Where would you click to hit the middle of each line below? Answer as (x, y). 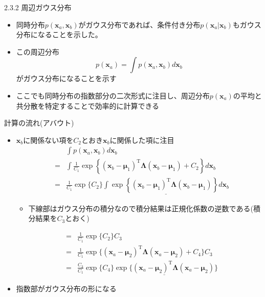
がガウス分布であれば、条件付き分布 (139, 24)
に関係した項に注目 (142, 140)
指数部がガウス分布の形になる (66, 289)
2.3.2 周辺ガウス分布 (38, 7)
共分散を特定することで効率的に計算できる (88, 105)
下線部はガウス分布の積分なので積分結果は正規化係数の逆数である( (141, 208)
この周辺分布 (38, 51)
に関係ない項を (48, 140)
